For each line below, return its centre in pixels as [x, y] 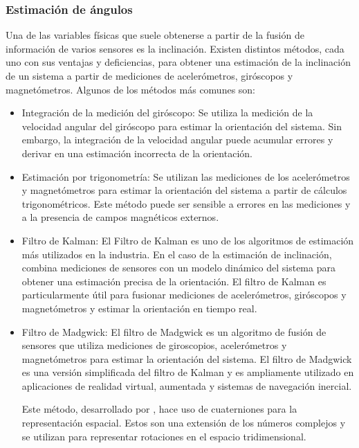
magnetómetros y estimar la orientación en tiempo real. [139, 308]
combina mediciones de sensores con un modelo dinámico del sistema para [178, 268]
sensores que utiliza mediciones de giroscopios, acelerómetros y [154, 345]
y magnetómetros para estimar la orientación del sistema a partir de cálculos [184, 190]
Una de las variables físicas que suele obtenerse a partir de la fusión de [155, 35]
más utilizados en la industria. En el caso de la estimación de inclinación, [177, 254]
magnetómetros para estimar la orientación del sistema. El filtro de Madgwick [187, 358]
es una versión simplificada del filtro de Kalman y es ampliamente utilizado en [188, 372]
